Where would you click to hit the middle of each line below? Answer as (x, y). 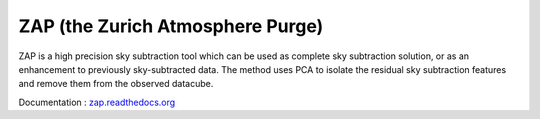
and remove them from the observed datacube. (116, 84)
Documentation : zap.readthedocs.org (97, 102)
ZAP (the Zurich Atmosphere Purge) (171, 26)
